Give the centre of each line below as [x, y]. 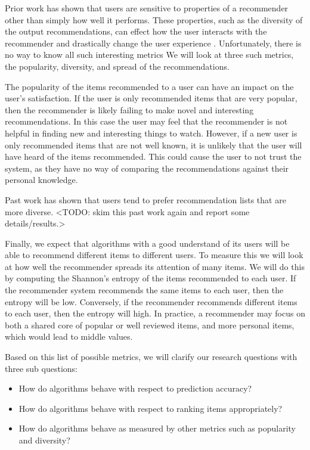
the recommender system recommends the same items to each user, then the [144, 290]
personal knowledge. [41, 180]
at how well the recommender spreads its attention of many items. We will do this [155, 266]
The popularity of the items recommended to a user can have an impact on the [149, 86]
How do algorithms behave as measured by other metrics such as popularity [157, 428]
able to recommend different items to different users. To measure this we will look [154, 255]
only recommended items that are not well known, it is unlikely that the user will [154, 145]
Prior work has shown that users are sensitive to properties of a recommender [147, 8]
